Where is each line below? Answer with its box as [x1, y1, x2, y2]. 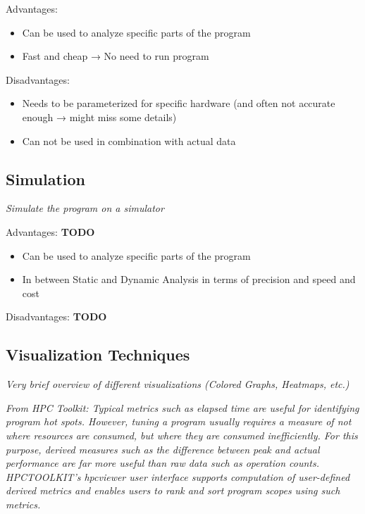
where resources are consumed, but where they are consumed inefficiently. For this [6, 427, 358, 442]
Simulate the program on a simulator [6, 201, 164, 215]
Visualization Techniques [6, 344, 190, 365]
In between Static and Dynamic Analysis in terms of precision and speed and [22, 272, 356, 287]
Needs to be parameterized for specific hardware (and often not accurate [22, 96, 335, 111]
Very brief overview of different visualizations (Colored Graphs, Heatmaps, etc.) [6, 377, 349, 391]
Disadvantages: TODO [6, 309, 107, 324]
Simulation [6, 168, 86, 189]
